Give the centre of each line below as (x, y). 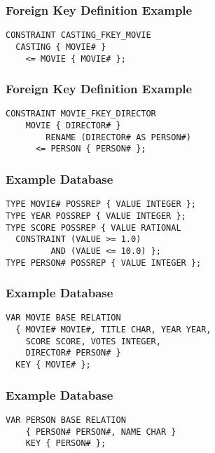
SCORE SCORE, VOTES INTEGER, (93, 341)
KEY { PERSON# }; (66, 444)
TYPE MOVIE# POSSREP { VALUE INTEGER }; (101, 204)
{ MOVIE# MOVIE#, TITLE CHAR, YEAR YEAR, (113, 330)
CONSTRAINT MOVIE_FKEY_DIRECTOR (81, 114)
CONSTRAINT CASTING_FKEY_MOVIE (78, 35)
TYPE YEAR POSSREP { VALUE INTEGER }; (96, 216)
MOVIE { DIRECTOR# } (73, 126)
